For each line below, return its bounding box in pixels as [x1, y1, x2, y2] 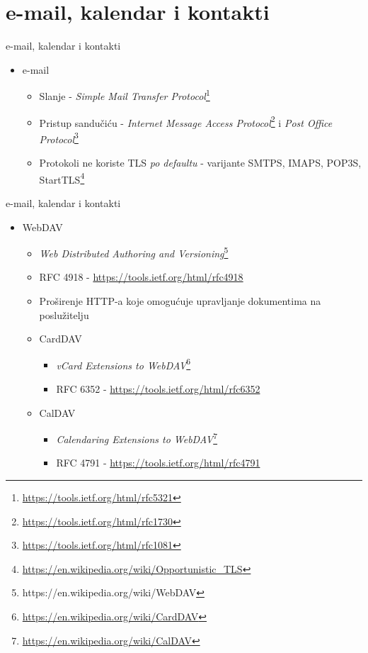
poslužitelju [39, 307, 89, 322]
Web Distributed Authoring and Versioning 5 [39, 244, 229, 260]
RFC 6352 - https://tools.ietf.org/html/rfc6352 [56, 381, 260, 396]
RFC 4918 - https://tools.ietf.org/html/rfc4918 [39, 269, 243, 284]
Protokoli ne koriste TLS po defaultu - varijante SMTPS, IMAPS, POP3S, [39, 155, 362, 170]
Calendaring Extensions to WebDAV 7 [56, 430, 218, 446]
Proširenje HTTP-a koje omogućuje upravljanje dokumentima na [39, 293, 321, 308]
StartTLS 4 [39, 169, 85, 186]
